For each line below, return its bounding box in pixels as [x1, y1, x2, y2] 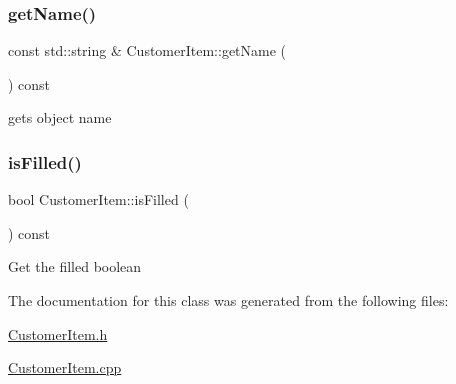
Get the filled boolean [8, 256, 142, 277]
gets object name [8, 107, 112, 128]
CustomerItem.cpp [8, 357, 122, 378]
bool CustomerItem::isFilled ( [8, 189, 189, 210]
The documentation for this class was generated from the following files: [8, 290, 449, 310]
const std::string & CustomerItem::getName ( [8, 40, 287, 61]
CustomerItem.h [8, 323, 108, 344]
